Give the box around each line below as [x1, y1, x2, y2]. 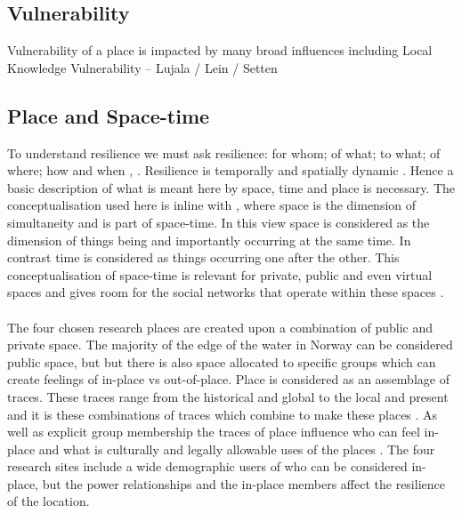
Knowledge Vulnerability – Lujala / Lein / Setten [7, 58, 278, 76]
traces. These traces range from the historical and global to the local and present [7, 387, 449, 405]
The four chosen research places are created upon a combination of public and [7, 317, 433, 336]
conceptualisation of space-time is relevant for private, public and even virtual [7, 265, 433, 284]
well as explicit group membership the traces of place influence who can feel [7, 422, 420, 441]
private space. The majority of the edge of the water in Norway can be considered [7, 335, 453, 354]
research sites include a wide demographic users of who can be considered [7, 457, 408, 476]
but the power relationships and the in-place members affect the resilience [42, 474, 445, 493]
